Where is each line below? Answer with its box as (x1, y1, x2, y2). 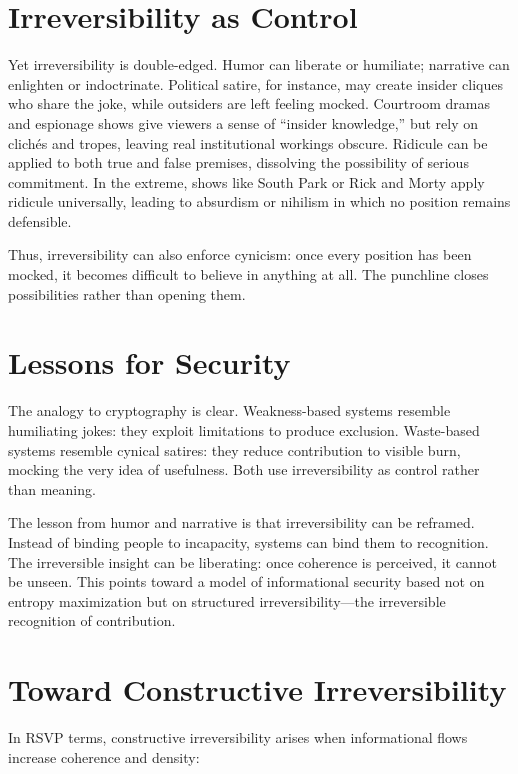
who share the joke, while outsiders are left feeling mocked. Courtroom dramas (8, 93, 490, 114)
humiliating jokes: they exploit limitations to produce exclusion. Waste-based (8, 419, 480, 440)
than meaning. (8, 478, 96, 499)
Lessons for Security (8, 342, 291, 383)
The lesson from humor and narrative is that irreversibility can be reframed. (8, 512, 475, 533)
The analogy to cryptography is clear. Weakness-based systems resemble (8, 400, 451, 421)
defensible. (8, 210, 72, 231)
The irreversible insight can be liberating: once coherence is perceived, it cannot (8, 551, 497, 572)
